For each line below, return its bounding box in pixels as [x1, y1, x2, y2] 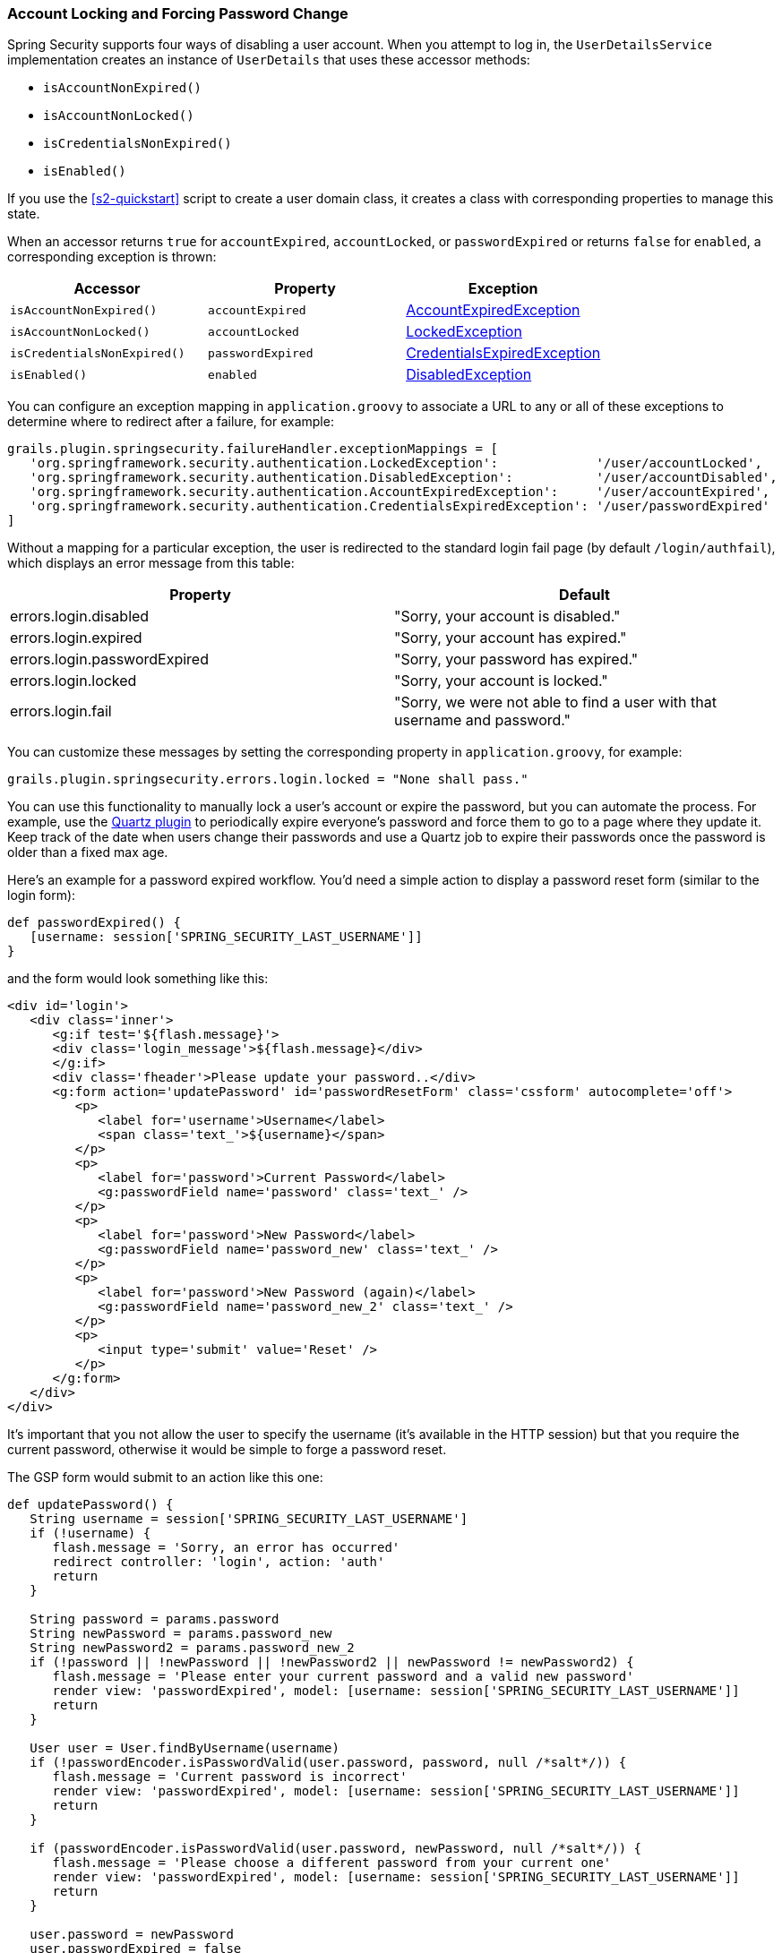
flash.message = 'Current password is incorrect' [52, 1769, 408, 1785]
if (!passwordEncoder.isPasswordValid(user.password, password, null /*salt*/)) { [30, 1755, 627, 1770]
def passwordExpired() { [7, 915, 181, 930]
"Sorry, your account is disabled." [394, 607, 621, 626]
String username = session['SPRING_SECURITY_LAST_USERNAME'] [30, 1512, 468, 1527]
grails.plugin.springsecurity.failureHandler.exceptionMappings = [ [7, 441, 498, 457]
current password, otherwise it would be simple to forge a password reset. [7, 1442, 447, 1458]
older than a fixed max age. [7, 844, 168, 861]
